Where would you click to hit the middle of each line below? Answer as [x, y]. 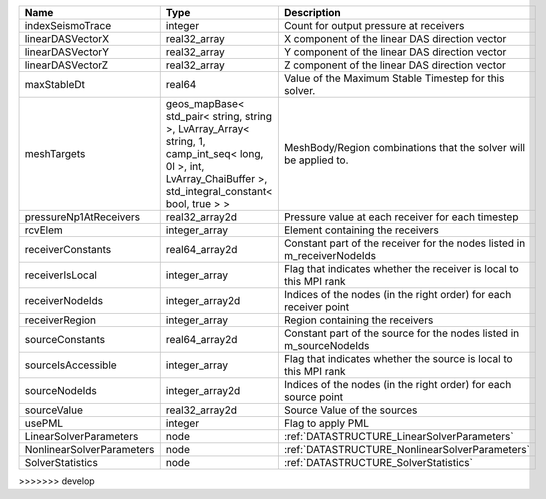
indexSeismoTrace [68, 25]
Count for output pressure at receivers [374, 25]
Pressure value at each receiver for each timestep [401, 217]
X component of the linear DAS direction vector [395, 38]
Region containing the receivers [358, 320]
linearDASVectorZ [66, 65]
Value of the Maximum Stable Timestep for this [394, 78]
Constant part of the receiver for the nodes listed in [404, 243]
